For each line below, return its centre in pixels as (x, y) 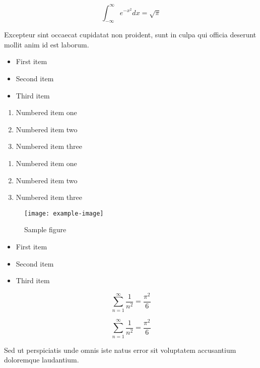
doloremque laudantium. (42, 360)
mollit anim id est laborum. (47, 44)
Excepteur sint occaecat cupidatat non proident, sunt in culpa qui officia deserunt (130, 35)
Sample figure (45, 229)
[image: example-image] (64, 213)
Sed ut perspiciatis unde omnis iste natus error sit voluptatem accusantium (120, 350)
